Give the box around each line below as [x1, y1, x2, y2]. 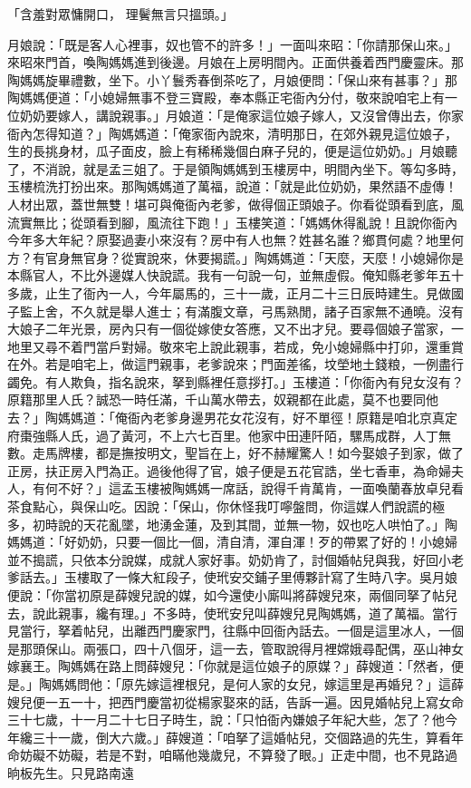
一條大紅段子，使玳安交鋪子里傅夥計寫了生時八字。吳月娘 [114, 568, 457, 587]
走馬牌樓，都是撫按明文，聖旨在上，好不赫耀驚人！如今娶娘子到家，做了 [32, 443, 464, 462]
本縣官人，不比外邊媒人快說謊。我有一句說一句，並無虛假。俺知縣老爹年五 [7, 266, 451, 285]
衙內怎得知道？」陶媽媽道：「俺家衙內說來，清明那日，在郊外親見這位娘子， [7, 123, 457, 142]
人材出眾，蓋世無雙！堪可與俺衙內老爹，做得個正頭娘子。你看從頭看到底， [7, 194, 451, 213]
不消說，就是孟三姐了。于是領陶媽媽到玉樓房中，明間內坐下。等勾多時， [32, 159, 464, 178]
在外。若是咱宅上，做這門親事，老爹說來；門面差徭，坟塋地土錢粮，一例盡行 [7, 355, 464, 374]
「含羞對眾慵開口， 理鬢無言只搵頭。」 [7, 5, 234, 23]
